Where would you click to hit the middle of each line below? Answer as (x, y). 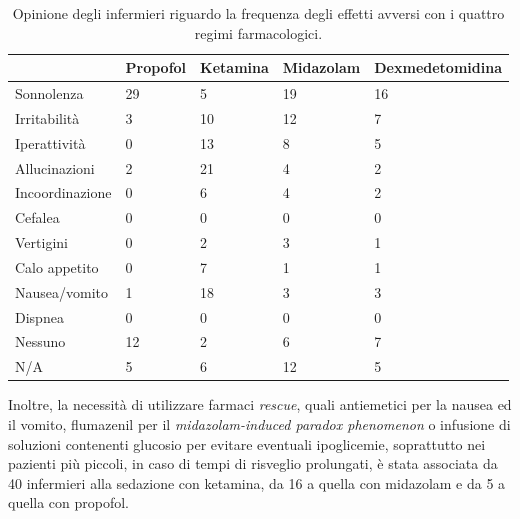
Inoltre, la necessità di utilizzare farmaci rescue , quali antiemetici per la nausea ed (260, 404)
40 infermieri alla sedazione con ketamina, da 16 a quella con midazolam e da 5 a (257, 482)
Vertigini (41, 242)
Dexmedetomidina (438, 67)
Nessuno (40, 341)
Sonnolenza (49, 93)
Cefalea (37, 217)
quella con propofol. (69, 502)
